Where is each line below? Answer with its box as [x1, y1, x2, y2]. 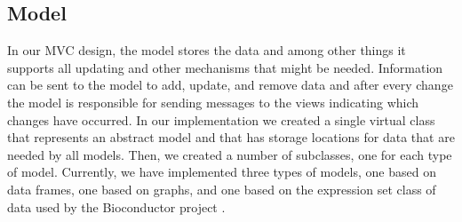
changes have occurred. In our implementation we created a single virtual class [7, 110, 435, 129]
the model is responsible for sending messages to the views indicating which [7, 92, 419, 111]
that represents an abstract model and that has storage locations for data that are [7, 128, 455, 147]
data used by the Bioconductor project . [7, 197, 226, 216]
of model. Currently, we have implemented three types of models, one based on [7, 163, 436, 181]
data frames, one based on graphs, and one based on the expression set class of [7, 179, 436, 198]
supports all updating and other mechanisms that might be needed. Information [7, 58, 443, 76]
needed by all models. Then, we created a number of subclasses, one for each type [7, 145, 452, 163]
